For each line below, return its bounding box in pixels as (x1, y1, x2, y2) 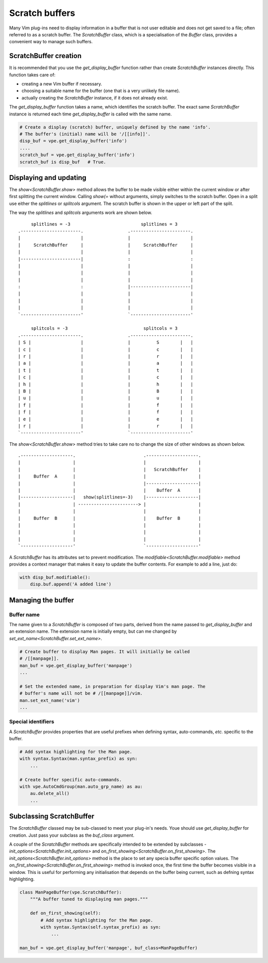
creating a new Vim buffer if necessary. (21, 81, 102, 87)
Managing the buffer (9, 596, 74, 604)
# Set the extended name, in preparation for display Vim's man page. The (19, 683, 206, 689)
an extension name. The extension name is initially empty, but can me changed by (9, 628, 177, 634)
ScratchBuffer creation (9, 52, 82, 60)
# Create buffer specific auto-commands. (19, 776, 122, 782)
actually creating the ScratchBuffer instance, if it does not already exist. (21, 95, 168, 100)
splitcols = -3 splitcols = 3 (31, 326, 178, 331)
